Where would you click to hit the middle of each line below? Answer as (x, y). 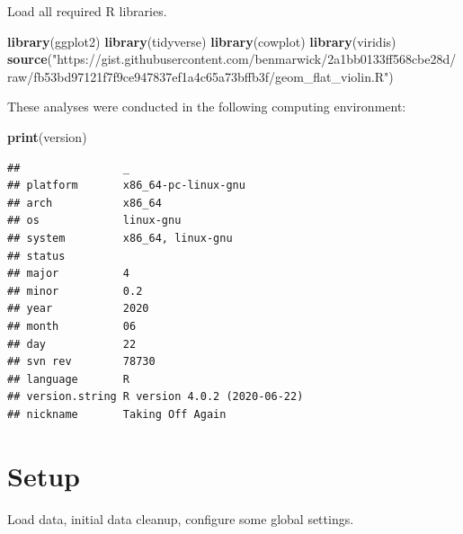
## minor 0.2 (75, 291)
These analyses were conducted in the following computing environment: (207, 107)
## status (36, 256)
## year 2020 (78, 309)
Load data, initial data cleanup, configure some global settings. (181, 518)
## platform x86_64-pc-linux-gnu (126, 186)
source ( (30, 59)
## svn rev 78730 (81, 362)
